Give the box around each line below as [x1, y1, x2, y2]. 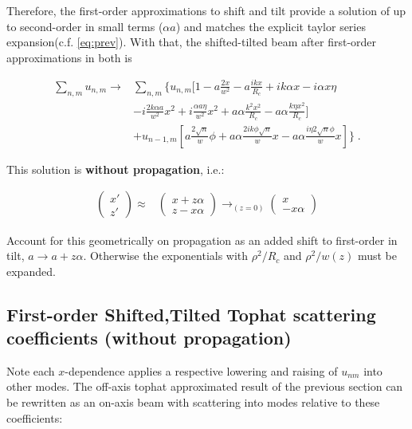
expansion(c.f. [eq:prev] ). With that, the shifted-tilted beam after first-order [6, 33, 377, 50]
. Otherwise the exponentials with [83, 247, 249, 264]
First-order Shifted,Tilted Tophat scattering [6, 301, 376, 326]
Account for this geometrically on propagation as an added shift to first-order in [6, 231, 398, 248]
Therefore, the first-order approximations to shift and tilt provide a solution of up [6, 2, 406, 18]
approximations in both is [6, 49, 132, 65]
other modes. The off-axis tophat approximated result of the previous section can [6, 378, 403, 395]
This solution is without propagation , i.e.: [6, 160, 225, 177]
